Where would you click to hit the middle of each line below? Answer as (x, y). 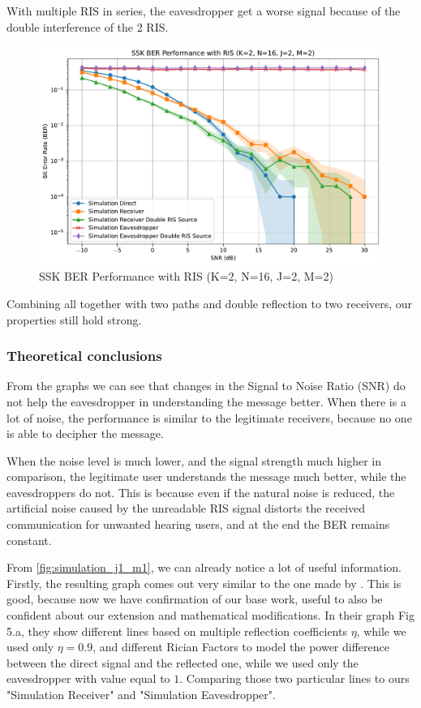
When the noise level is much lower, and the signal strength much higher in (194, 460)
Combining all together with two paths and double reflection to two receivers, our (210, 303)
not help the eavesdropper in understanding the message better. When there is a (206, 401)
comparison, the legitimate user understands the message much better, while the (206, 476)
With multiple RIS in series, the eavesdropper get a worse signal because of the (204, 11)
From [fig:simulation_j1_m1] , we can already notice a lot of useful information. (204, 567)
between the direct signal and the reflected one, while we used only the (183, 662)
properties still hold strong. (74, 319)
